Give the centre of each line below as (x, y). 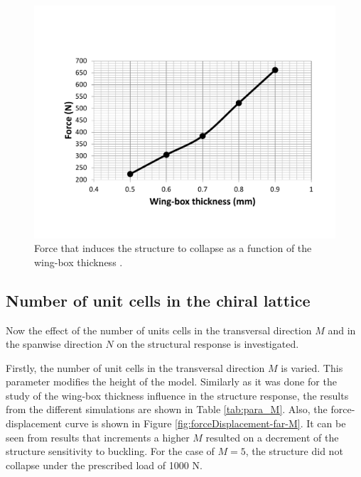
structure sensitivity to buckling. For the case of (110, 451)
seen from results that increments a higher (98, 437)
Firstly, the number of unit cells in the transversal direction (135, 367)
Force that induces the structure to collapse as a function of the (173, 248)
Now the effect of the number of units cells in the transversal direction (159, 330)
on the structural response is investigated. (208, 344)
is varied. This (312, 367)
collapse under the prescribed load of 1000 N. (104, 465)
